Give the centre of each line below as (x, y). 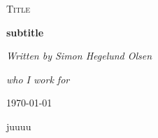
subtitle (25, 32)
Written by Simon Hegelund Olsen (79, 56)
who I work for (38, 79)
